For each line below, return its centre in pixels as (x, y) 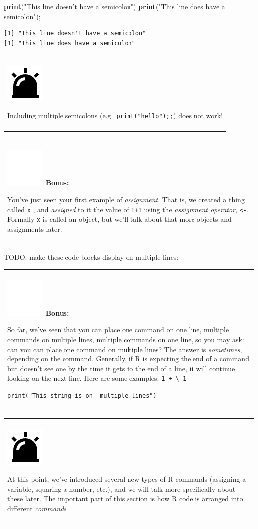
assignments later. (35, 228)
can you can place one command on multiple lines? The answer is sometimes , (125, 349)
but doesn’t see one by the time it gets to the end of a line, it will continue (121, 368)
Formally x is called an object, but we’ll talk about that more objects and (120, 219)
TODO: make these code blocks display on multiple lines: (91, 257)
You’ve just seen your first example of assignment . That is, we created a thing (126, 199)
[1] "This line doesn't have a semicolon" (75, 33)
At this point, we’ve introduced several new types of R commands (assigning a (127, 479)
